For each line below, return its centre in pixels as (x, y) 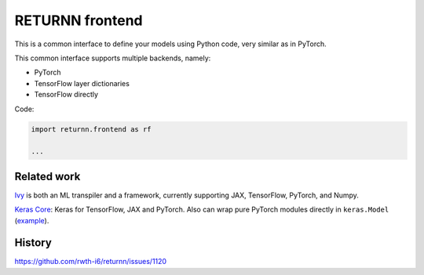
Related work (48, 176)
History (33, 243)
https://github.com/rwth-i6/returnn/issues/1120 (91, 262)
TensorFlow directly (66, 95)
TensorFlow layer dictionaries (82, 83)
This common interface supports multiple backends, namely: (113, 58)
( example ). (32, 220)
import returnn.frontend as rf (91, 130)
